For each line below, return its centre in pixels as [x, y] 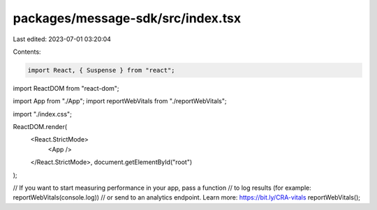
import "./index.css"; [43, 114]
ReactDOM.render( [40, 127]
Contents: [27, 52]
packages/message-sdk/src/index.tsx [127, 18]
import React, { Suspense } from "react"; [101, 70]
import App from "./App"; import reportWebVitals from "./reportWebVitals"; [120, 101]
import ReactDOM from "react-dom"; [66, 88]
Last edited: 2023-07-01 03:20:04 [62, 39]
